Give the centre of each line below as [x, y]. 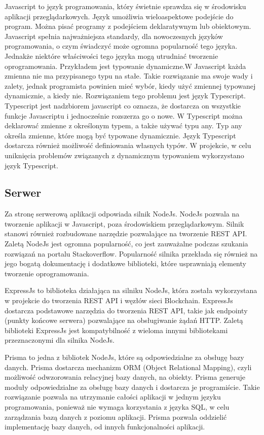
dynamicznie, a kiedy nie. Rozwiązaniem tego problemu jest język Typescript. [125, 96]
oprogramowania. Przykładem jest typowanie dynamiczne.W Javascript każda [125, 66]
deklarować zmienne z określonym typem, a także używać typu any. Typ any [123, 125]
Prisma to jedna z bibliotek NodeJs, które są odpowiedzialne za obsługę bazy [124, 357]
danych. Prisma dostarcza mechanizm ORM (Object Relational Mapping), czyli [128, 367]
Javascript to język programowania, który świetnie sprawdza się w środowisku [125, 6]
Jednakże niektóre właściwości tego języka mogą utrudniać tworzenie [111, 56]
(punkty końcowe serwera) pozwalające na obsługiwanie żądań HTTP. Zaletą [124, 320]
